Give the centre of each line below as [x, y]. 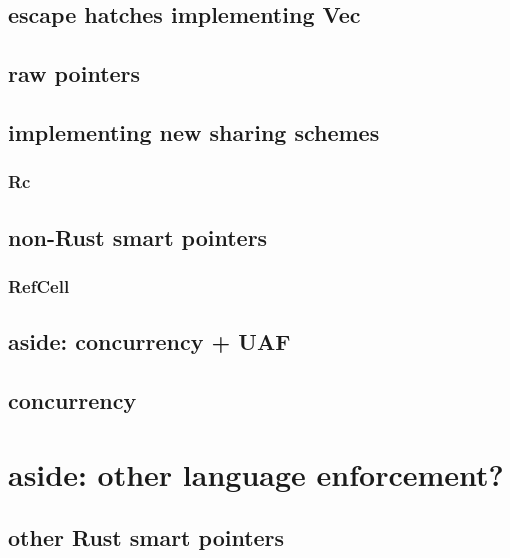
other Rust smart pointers [146, 537]
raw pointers [74, 73]
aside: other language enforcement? [256, 473]
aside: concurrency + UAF [149, 341]
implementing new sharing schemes [194, 131]
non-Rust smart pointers [138, 236]
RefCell [39, 285]
